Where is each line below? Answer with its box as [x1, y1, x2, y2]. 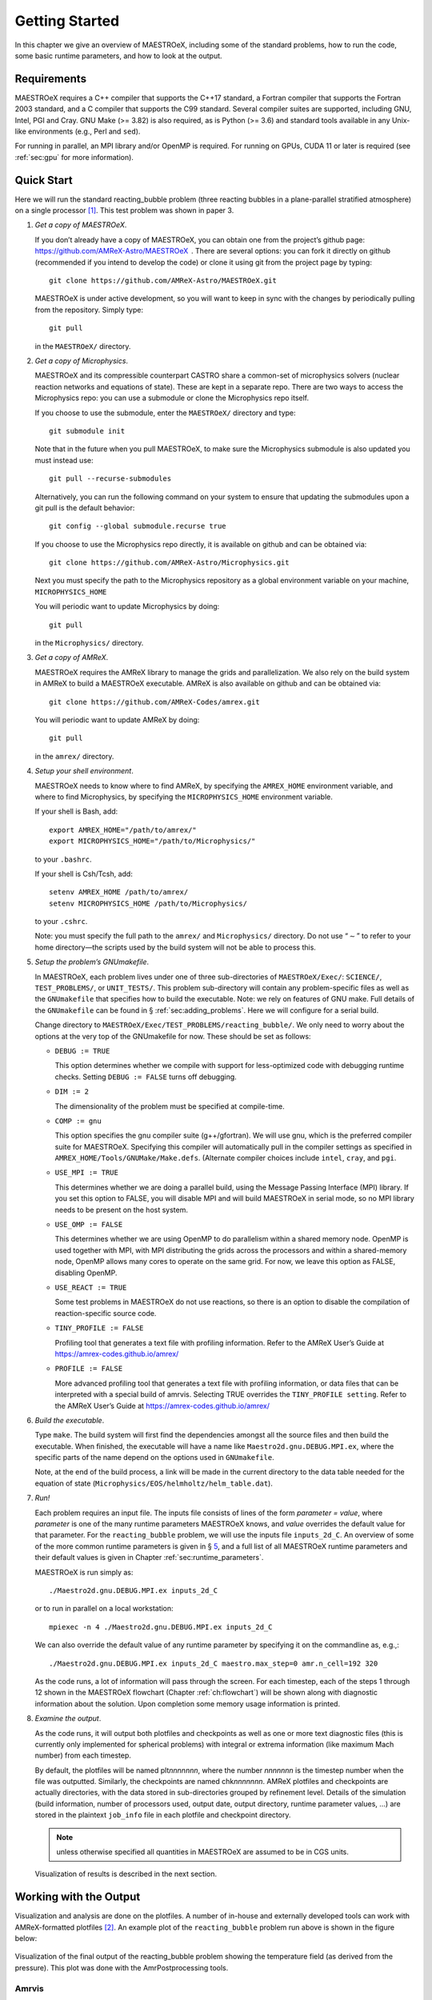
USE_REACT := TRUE [54, 1283, 127, 1292]
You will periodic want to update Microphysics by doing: [34, 602, 220, 611]
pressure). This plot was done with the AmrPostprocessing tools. [14, 1962, 229, 1972]
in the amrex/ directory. [34, 751, 114, 761]
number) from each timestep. [34, 1750, 132, 1760]
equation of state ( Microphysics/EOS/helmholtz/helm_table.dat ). [34, 1478, 274, 1488]
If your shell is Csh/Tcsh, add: [34, 869, 134, 878]
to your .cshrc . [34, 917, 88, 926]
